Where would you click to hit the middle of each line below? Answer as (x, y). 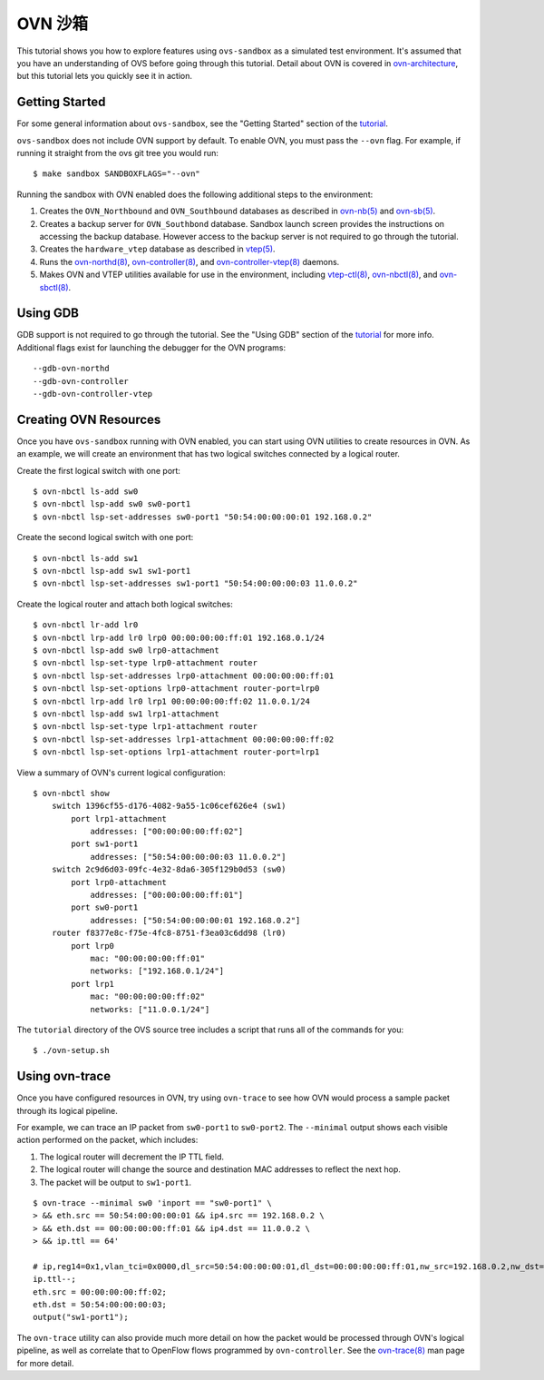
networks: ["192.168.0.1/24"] (157, 971)
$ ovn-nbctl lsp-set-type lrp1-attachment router (146, 727)
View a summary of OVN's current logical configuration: (121, 773)
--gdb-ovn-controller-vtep (93, 394)
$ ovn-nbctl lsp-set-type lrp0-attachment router (146, 663)
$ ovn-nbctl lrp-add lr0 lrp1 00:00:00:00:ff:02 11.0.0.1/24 (171, 701)
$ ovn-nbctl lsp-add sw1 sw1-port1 (112, 571)
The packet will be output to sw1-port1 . (116, 1182)
